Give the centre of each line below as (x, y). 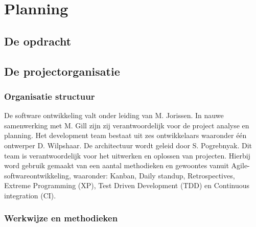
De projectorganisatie (62, 71)
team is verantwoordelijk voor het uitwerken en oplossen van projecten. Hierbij (127, 155)
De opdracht (38, 41)
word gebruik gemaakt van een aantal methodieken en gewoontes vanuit (117, 165)
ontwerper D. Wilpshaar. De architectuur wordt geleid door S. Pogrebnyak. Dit (128, 145)
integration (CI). (30, 195)
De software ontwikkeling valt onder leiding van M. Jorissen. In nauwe (114, 115)
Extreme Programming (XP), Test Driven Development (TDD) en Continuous (127, 185)
